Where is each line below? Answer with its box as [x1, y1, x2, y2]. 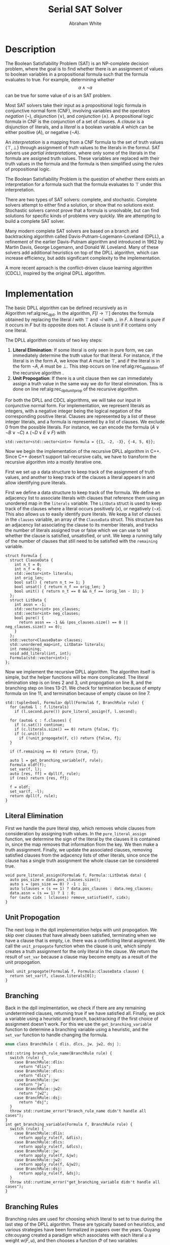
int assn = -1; [14, 602, 47, 607]
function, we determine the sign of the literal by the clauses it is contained [5, 836, 160, 842]
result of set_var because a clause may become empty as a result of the [5, 954, 157, 960]
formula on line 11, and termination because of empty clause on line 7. [5, 691, 151, 697]
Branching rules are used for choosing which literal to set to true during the [5, 1216, 162, 1222]
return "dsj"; [18, 1100, 49, 1105]
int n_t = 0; [14, 562, 42, 567]
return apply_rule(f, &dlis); [18, 1135, 83, 1140]
